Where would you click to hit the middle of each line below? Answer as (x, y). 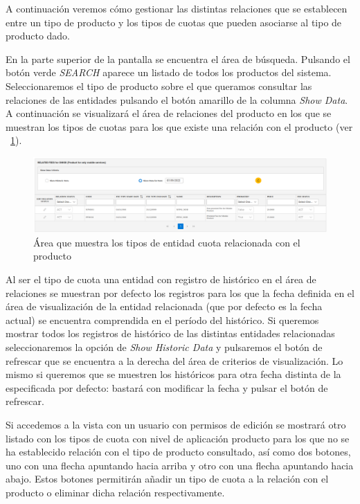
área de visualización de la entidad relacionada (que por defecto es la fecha (164, 306)
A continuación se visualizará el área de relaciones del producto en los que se (169, 113)
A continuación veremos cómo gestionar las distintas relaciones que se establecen (177, 8)
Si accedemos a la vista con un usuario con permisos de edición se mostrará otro (176, 424)
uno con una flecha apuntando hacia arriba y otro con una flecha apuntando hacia (180, 465)
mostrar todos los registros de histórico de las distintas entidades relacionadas (170, 333)
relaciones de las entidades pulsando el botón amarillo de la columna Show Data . (177, 99)
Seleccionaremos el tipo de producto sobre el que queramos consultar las (159, 85)
